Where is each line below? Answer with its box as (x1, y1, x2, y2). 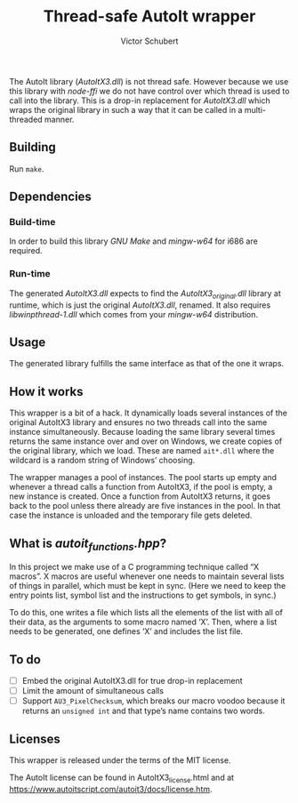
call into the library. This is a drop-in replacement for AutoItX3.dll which (9, 95, 270, 106)
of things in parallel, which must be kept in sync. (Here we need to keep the (9, 581, 286, 591)
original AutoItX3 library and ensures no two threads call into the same (9, 417, 268, 428)
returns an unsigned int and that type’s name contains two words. (21, 705, 265, 717)
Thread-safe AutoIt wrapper (43, 6, 256, 27)
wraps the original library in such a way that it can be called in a (9, 104, 243, 115)
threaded (9, 114, 43, 124)
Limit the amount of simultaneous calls (21, 686, 165, 696)
